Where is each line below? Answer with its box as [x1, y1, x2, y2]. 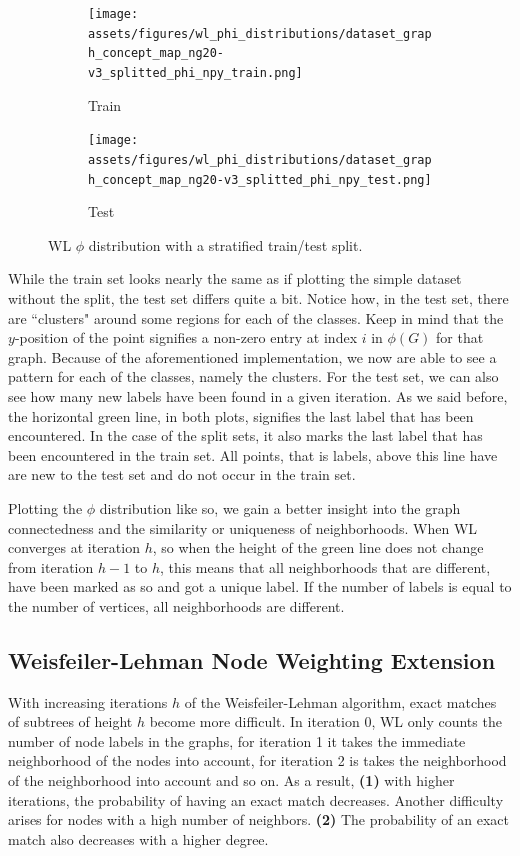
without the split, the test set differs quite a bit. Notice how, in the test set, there [8, 287, 509, 308]
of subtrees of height [8, 711, 133, 732]
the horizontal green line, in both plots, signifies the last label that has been [8, 405, 474, 426]
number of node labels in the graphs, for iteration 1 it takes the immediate [8, 730, 466, 751]
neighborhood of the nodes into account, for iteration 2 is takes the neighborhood [8, 750, 507, 771]
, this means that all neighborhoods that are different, [159, 556, 491, 577]
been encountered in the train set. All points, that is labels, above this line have [8, 444, 498, 465]
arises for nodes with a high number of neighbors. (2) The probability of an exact [8, 809, 510, 830]
